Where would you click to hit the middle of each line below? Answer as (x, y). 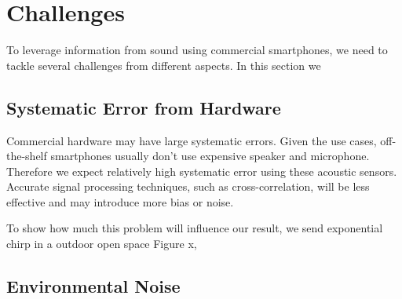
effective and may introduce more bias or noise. (120, 201)
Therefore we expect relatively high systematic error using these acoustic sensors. (202, 171)
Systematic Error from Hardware (144, 107)
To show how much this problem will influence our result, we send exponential (195, 228)
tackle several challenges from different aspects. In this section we (164, 65)
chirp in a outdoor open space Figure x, (102, 244)
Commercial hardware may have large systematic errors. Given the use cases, (192, 140)
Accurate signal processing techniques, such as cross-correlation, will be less (188, 186)
